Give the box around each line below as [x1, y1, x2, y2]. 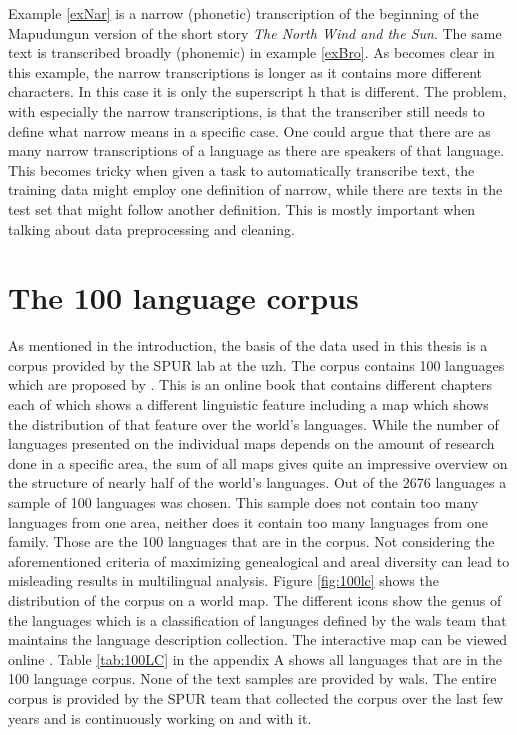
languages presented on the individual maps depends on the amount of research [8, 433, 495, 454]
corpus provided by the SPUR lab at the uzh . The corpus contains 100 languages [8, 354, 505, 375]
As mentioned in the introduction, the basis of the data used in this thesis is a [8, 335, 488, 356]
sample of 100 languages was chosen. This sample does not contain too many [8, 492, 479, 512]
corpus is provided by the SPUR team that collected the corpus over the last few [8, 687, 504, 708]
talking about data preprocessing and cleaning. [8, 218, 295, 239]
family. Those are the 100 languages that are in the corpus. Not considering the [8, 531, 495, 552]
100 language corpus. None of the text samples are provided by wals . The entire [8, 668, 497, 689]
